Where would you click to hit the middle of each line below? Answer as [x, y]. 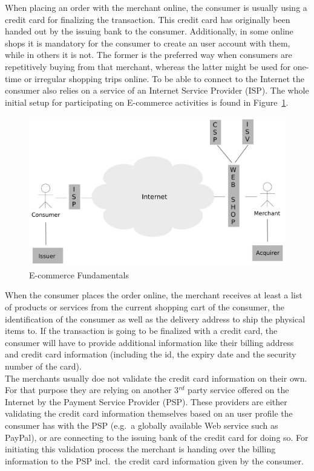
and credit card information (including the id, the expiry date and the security [151, 354]
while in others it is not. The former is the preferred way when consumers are [149, 55]
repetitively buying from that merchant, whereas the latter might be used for [148, 66]
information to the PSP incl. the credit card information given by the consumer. [154, 460]
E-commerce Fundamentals [79, 274]
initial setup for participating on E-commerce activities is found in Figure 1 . [147, 102]
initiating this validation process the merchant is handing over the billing [140, 449]
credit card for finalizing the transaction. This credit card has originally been [148, 19]
